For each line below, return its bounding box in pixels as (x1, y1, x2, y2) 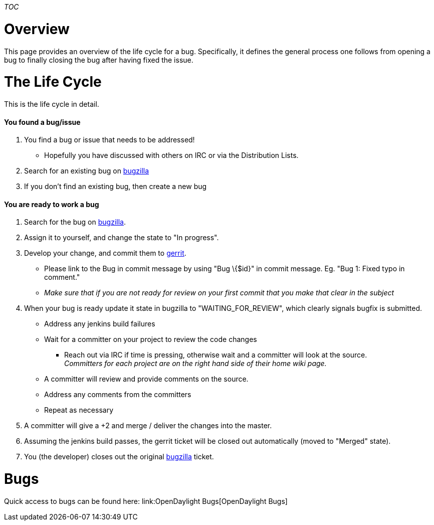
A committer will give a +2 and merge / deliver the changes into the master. (24, 421, 272, 430)
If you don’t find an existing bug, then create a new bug (24, 182, 207, 191)
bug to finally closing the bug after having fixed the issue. (4, 55, 193, 64)
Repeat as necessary (44, 406, 113, 415)
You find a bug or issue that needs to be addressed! (24, 135, 195, 144)
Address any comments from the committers (44, 390, 191, 399)
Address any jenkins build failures (44, 319, 155, 328)
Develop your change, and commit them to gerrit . (24, 249, 186, 258)
